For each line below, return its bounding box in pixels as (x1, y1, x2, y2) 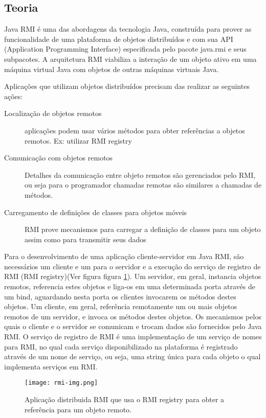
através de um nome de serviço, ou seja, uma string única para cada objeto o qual (4, 351, 261, 362)
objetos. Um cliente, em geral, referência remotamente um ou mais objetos (4, 301, 237, 312)
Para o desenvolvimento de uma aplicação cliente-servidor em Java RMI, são (4, 251, 244, 262)
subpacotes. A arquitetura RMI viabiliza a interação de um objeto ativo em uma (4, 53, 257, 64)
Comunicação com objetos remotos (4, 152, 113, 163)
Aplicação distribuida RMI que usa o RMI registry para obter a (25, 394, 225, 405)
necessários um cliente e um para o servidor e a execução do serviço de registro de (4, 261, 261, 271)
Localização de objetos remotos (4, 108, 102, 119)
